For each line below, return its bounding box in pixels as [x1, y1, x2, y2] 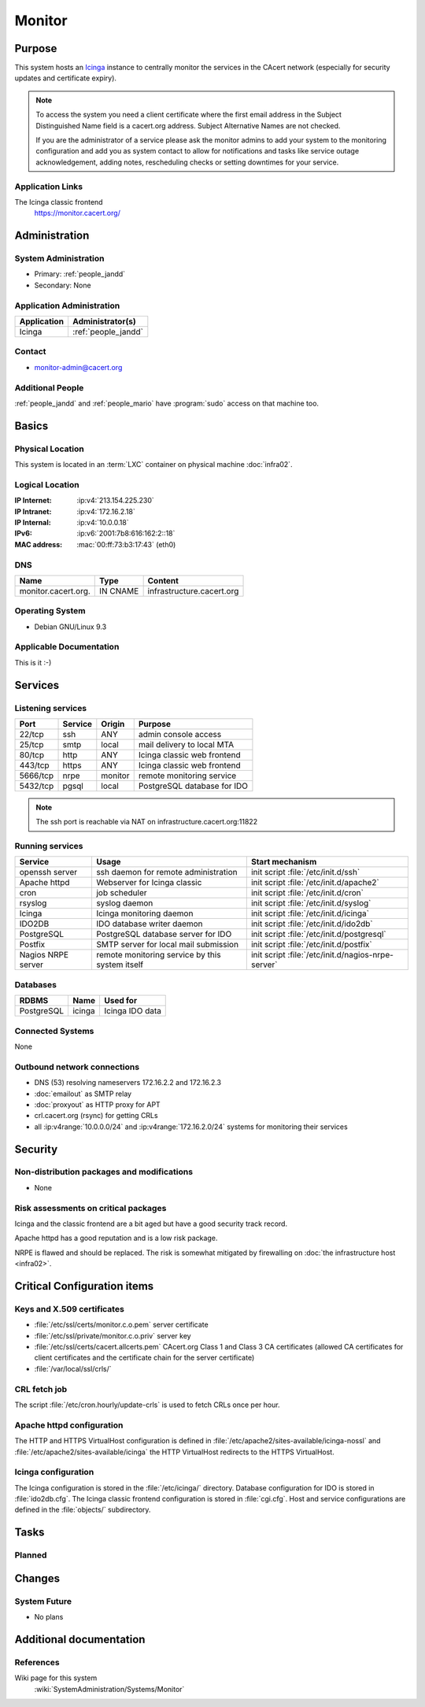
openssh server [19, 867, 78, 878]
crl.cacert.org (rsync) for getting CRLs [34, 1111, 158, 1120]
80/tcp [19, 749, 45, 760]
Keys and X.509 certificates [14, 1303, 125, 1314]
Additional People [14, 382, 84, 393]
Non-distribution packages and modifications [14, 1166, 193, 1177]
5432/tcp [19, 780, 54, 791]
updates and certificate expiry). [14, 73, 117, 83]
